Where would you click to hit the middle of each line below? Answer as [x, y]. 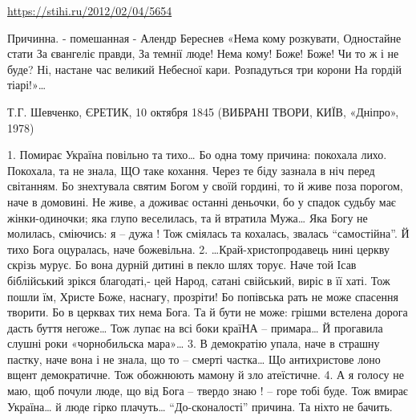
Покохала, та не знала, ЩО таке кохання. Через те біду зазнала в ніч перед [191, 170]
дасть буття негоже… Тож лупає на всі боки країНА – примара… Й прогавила [195, 327]
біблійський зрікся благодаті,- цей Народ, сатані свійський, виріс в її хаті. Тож [199, 280]
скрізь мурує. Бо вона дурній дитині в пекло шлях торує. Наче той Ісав [182, 265]
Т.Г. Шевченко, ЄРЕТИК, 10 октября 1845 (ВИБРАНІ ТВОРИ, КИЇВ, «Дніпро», [203, 111]
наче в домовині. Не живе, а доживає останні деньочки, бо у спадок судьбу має [202, 201]
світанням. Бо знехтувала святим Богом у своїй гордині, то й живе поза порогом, [205, 186]
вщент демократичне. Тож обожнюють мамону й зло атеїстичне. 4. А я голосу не [206, 375]
